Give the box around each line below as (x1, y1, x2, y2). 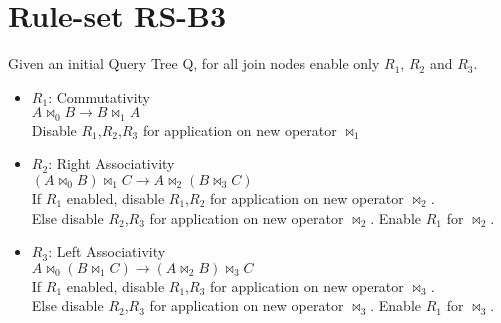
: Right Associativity (48, 153, 175, 174)
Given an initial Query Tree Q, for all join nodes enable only (8, 53, 380, 74)
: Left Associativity (48, 241, 166, 262)
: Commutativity (48, 86, 151, 107)
